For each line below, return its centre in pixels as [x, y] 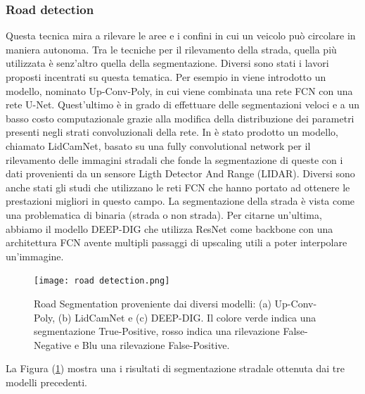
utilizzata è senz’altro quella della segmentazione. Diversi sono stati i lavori [167, 63]
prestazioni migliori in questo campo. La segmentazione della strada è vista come [180, 201]
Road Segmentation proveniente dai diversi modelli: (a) [153, 303]
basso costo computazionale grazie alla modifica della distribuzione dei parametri [180, 118]
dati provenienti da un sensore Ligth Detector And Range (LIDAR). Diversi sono [180, 173]
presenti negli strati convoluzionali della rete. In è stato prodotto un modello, [172, 132]
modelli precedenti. [46, 382]
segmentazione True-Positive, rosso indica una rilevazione [157, 331]
